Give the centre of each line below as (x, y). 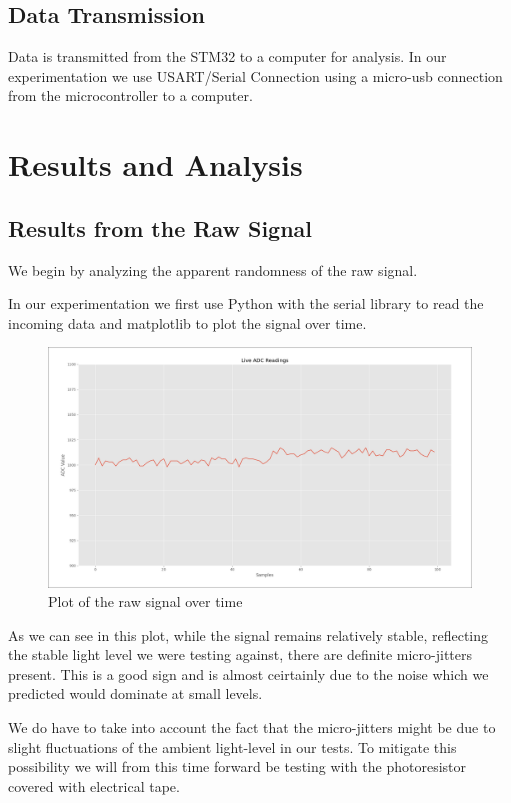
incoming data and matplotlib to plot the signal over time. (187, 322)
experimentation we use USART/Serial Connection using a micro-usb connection (255, 75)
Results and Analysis (155, 164)
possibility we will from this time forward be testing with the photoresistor (237, 766)
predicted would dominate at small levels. (135, 693)
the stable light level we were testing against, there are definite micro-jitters (240, 654)
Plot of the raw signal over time (145, 601)
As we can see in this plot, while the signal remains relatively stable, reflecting (248, 634)
